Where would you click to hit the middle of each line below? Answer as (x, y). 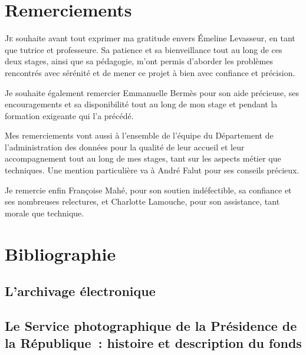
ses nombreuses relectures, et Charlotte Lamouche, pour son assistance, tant (142, 201)
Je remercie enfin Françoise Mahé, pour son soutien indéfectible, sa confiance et (148, 190)
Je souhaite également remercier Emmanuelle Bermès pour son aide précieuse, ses (152, 92)
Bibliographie (60, 253)
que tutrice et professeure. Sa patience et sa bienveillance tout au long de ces (144, 49)
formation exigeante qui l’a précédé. (69, 115)
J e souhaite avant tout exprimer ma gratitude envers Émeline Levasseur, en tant (150, 38)
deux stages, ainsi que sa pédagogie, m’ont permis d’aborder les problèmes (139, 61)
